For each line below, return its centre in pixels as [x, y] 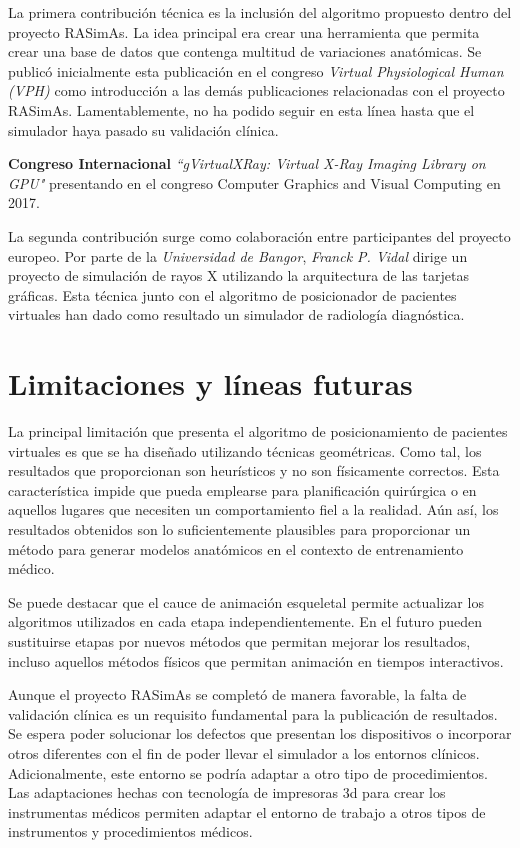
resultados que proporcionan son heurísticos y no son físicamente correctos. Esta [254, 470]
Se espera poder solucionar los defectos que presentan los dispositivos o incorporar [260, 733]
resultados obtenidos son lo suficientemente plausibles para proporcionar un [239, 529]
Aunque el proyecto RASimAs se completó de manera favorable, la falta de [237, 694]
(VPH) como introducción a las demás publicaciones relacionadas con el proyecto [256, 90]
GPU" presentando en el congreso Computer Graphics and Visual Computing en [254, 182]
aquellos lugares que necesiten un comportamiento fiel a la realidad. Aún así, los [253, 509]
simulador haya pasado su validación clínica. [143, 129]
